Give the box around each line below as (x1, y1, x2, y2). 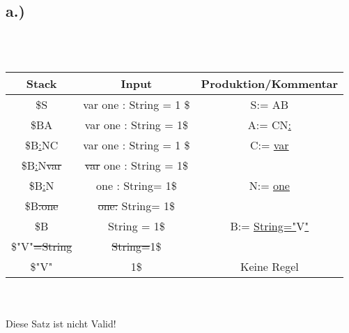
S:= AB (250, 96, 289, 113)
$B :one (24, 198, 59, 214)
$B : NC (24, 137, 59, 154)
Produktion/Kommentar (201, 75, 339, 92)
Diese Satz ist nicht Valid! (6, 316, 116, 330)
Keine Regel (240, 258, 299, 275)
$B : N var (21, 157, 62, 174)
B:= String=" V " (230, 218, 309, 235)
